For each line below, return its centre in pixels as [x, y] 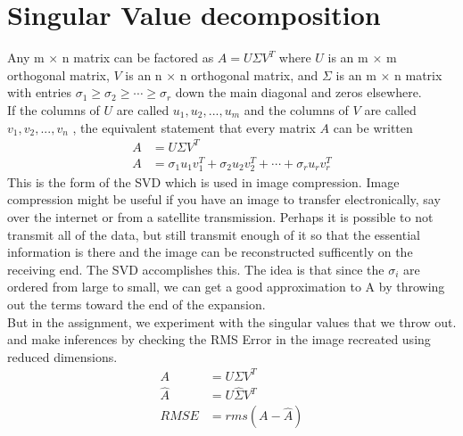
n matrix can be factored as [138, 58]
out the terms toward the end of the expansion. [136, 304]
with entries [40, 92]
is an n [144, 74]
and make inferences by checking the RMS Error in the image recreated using [219, 339]
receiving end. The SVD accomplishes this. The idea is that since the [196, 269]
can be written [373, 127]
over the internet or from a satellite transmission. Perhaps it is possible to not [220, 217]
